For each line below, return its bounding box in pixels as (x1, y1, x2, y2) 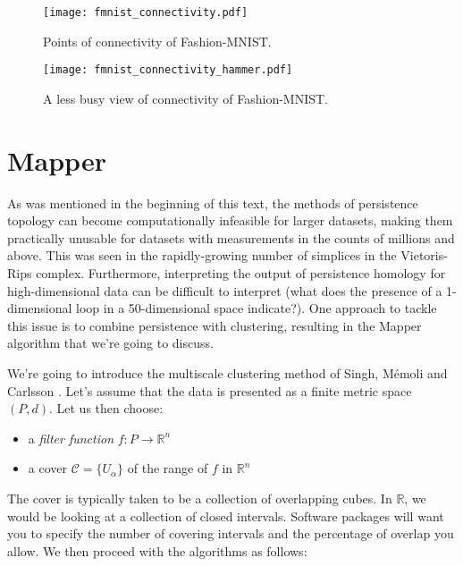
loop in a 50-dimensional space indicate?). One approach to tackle (76, 299, 437, 317)
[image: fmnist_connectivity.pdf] (43, 6, 248, 19)
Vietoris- (400, 246, 448, 265)
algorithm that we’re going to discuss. (7, 334, 214, 352)
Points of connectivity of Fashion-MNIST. (43, 31, 272, 50)
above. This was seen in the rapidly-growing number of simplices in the (7, 246, 397, 265)
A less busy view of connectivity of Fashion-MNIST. (43, 89, 329, 107)
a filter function (28, 428, 114, 447)
